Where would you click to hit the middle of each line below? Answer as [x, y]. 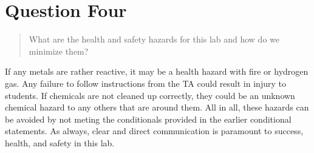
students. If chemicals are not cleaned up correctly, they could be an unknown [150, 95]
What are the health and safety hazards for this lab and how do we [154, 39]
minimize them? [59, 51]
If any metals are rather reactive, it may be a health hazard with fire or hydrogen [157, 71]
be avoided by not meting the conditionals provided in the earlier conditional [148, 119]
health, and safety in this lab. [60, 142]
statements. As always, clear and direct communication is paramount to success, [154, 131]
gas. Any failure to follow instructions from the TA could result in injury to [145, 83]
